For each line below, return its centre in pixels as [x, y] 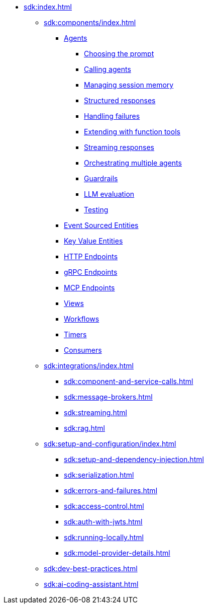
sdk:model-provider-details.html [117, 553]
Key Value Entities [93, 241]
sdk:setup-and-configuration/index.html [110, 444]
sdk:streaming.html [95, 412]
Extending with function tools [132, 132]
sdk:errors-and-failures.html [111, 490]
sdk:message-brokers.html [108, 397]
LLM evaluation [109, 194]
